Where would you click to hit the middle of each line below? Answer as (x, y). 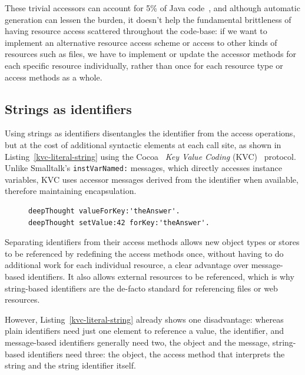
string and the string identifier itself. (70, 365)
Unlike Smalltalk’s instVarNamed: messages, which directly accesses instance (143, 168)
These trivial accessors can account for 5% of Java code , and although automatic (152, 8)
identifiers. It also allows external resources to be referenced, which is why (161, 276)
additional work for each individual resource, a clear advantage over (127, 265)
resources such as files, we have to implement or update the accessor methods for (150, 54)
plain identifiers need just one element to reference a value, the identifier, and (144, 331)
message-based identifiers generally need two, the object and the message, (137, 342)
